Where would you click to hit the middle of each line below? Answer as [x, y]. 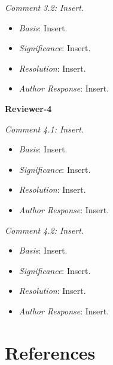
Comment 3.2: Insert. [45, 7]
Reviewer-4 [28, 108]
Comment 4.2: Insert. [45, 230]
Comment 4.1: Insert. [45, 129]
